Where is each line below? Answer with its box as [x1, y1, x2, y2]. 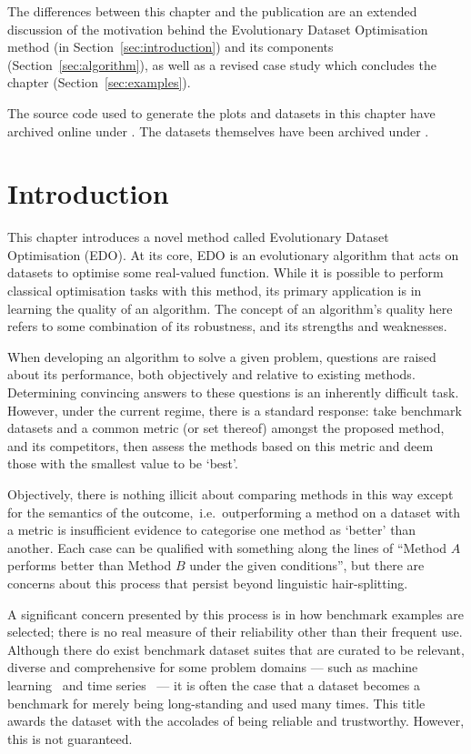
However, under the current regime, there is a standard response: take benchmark [7, 400, 462, 419]
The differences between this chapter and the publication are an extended [7, 2, 417, 20]
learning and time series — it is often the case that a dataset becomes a [7, 675, 420, 694]
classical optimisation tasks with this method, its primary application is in [7, 281, 422, 300]
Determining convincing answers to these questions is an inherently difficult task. [7, 383, 459, 402]
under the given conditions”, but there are [189, 556, 425, 575]
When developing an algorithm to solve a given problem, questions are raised [7, 347, 436, 366]
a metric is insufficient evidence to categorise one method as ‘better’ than [7, 520, 416, 539]
